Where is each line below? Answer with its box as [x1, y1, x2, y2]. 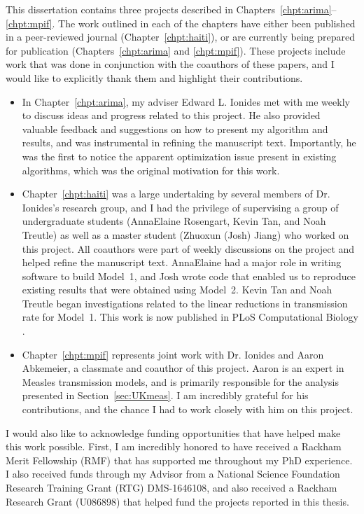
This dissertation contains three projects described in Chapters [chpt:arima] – [6, 2, 337, 16]
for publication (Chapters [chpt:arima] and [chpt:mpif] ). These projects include [6, 43, 346, 57]
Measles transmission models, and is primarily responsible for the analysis [22, 374, 339, 389]
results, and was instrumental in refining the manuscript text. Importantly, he [22, 135, 356, 150]
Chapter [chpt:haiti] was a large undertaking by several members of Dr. [22, 186, 330, 201]
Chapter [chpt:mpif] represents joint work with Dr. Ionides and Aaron [22, 347, 324, 361]
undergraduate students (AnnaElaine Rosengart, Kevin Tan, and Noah [22, 214, 326, 228]
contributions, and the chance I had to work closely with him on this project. [22, 402, 353, 417]
